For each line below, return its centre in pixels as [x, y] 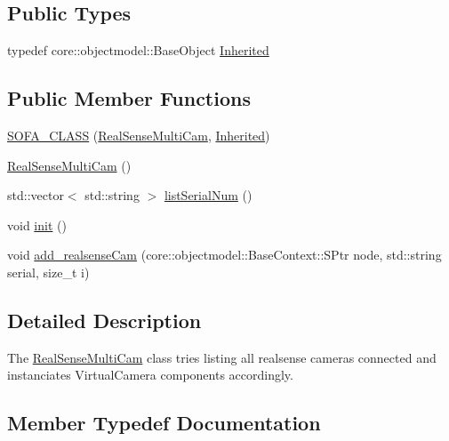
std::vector [36, 195]
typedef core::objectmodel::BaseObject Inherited [138, 50]
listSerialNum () [208, 195]
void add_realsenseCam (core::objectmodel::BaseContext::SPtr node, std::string [224, 255]
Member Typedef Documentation [164, 423]
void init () [37, 225]
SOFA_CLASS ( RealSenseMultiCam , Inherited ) [139, 135]
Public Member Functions [129, 98]
